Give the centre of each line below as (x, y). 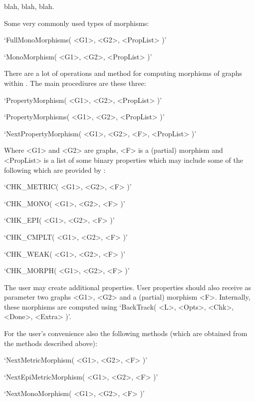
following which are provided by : (55, 170)
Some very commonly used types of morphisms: (77, 23)
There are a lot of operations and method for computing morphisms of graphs (123, 73)
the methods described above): (51, 343)
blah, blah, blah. (29, 6)
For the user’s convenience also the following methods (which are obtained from (126, 333)
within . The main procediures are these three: (75, 83)
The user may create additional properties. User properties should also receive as (128, 287)
